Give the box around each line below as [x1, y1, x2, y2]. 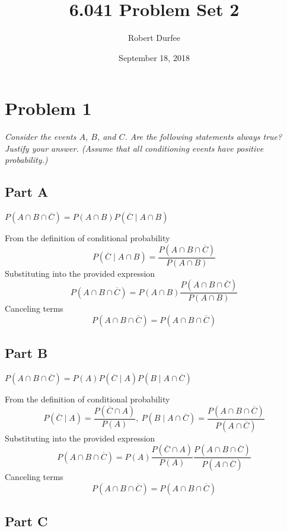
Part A [5, 183, 49, 201]
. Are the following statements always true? [125, 130, 282, 143]
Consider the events [5, 130, 76, 143]
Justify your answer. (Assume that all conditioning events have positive [5, 142, 264, 154]
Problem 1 [5, 96, 92, 120]
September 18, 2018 [119, 51, 190, 63]
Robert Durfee [128, 31, 180, 44]
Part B [5, 344, 48, 362]
